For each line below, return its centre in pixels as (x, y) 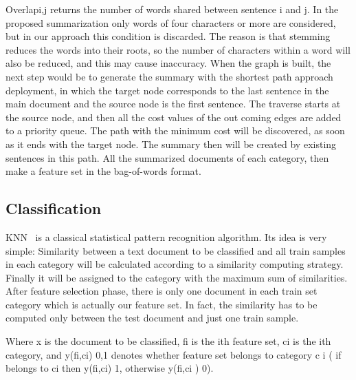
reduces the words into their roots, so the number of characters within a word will (178, 49)
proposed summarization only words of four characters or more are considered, (171, 22)
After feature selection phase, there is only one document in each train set (162, 291)
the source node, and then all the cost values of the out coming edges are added (174, 117)
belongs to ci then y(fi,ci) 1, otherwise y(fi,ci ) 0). (110, 368)
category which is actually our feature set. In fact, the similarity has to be (162, 304)
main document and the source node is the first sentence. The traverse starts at (173, 104)
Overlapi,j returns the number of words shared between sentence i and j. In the (172, 9)
